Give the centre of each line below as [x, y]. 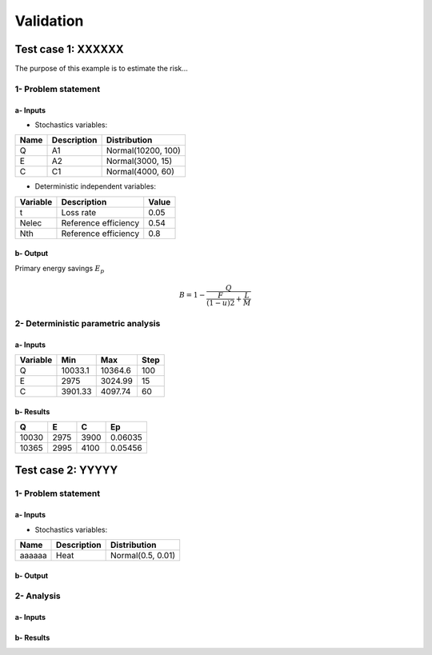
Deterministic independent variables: [95, 186]
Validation [49, 21]
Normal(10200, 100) [144, 150]
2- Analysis [38, 596]
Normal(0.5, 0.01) [143, 555]
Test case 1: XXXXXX [69, 49]
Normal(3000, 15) [139, 162]
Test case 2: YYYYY [66, 471]
